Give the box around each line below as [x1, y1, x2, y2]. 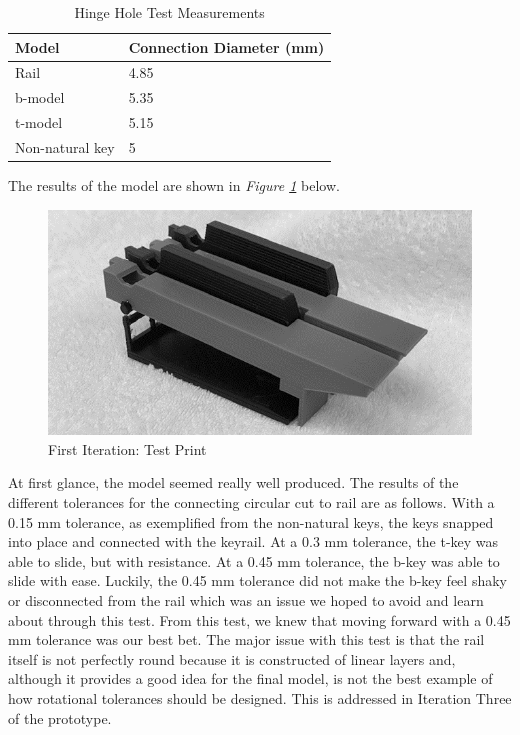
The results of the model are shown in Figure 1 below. [8, 175, 340, 196]
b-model [15, 87, 65, 108]
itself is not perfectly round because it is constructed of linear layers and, [8, 648, 456, 669]
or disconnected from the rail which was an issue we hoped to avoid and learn [8, 589, 484, 610]
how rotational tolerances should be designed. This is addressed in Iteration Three [8, 687, 512, 708]
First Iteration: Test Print [48, 438, 207, 459]
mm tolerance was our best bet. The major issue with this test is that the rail [8, 629, 485, 650]
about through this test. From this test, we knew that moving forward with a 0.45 [8, 609, 511, 630]
